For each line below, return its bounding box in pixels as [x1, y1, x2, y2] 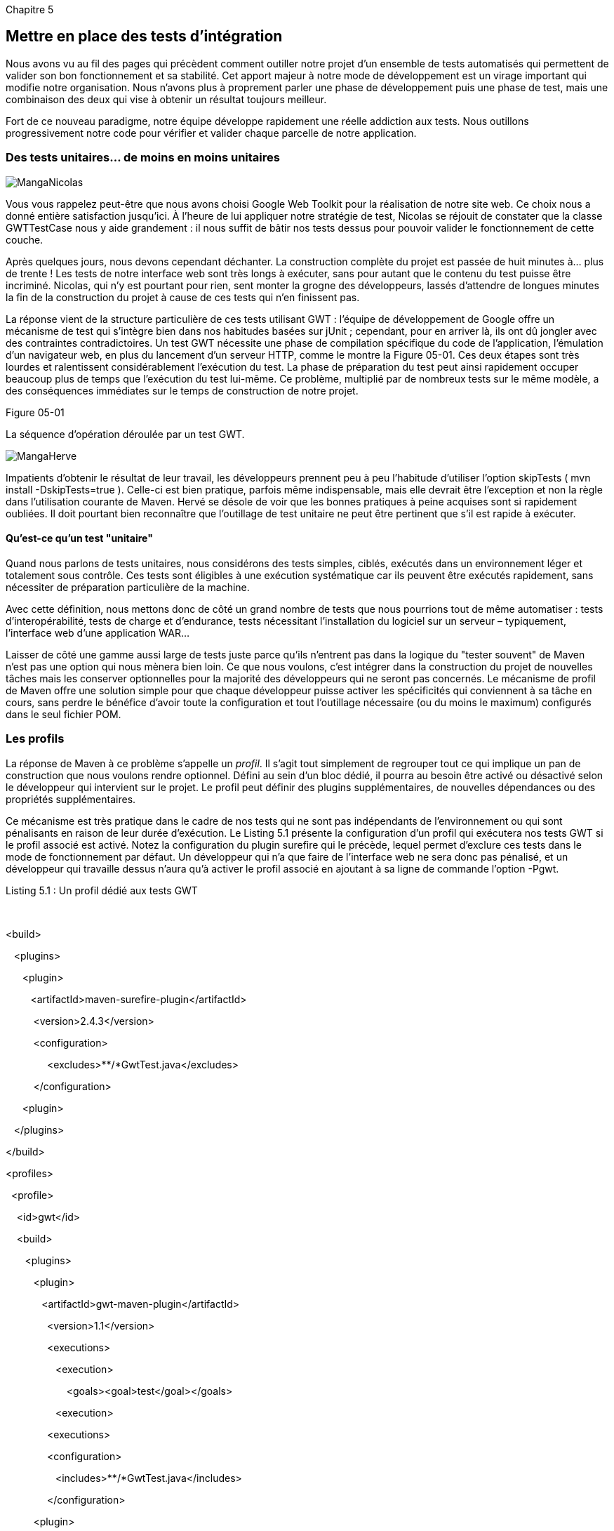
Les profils [6, 731, 65, 746]
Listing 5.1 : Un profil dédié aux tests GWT [6, 884, 198, 896]
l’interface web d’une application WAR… [6, 626, 190, 639]
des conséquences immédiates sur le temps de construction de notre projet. [6, 384, 359, 397]
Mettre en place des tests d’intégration [6, 27, 283, 46]
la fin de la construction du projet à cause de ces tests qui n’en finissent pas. [6, 291, 360, 303]
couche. [6, 233, 44, 246]
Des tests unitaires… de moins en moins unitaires [6, 150, 280, 165]
